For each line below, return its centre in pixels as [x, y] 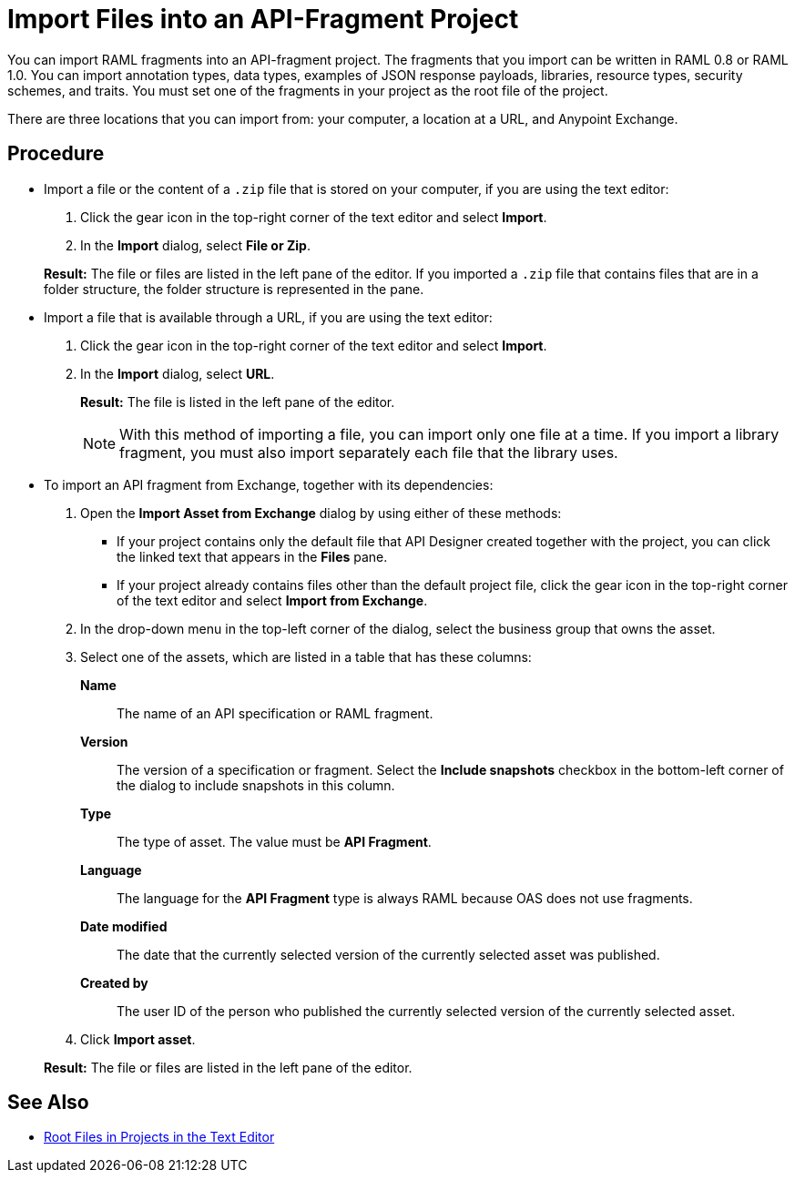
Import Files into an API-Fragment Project [263, 19]
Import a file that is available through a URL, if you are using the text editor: [268, 317]
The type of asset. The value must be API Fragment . [274, 841]
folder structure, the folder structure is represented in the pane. [234, 289]
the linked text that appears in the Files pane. [252, 556]
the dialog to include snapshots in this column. [256, 785]
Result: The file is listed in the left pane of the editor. [238, 402]
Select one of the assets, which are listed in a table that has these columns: [306, 656]
